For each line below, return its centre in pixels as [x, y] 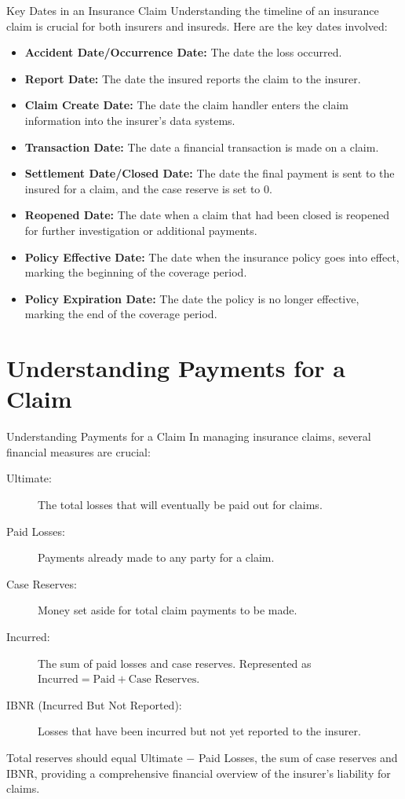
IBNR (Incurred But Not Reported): [94, 704]
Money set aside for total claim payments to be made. [168, 610]
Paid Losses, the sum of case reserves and [298, 757]
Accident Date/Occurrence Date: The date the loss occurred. [183, 52]
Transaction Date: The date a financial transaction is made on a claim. [202, 147]
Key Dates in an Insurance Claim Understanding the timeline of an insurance [193, 10]
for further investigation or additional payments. [141, 230]
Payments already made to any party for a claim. [156, 557]
